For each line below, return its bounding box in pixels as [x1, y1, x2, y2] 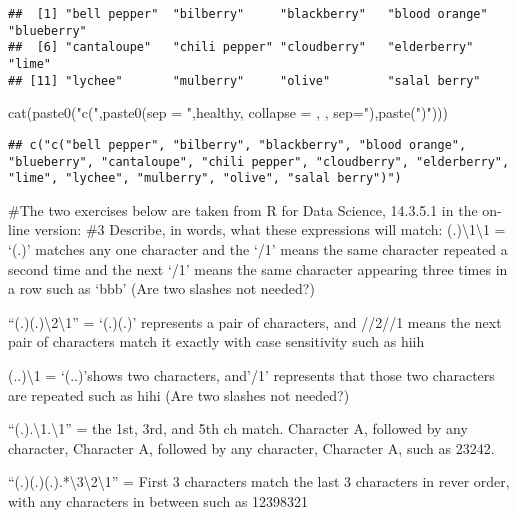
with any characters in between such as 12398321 [8, 490, 309, 511]
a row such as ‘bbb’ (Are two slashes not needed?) [8, 278, 315, 299]
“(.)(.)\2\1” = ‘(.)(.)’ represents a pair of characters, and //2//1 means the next [8, 311, 502, 332]
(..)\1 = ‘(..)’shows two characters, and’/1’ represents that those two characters [8, 365, 495, 385]
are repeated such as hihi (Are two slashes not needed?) [8, 384, 350, 405]
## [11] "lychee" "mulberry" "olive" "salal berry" [8, 73, 481, 88]
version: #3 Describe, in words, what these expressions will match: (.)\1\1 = [34, 219, 506, 240]
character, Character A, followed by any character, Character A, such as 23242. [8, 437, 495, 458]
